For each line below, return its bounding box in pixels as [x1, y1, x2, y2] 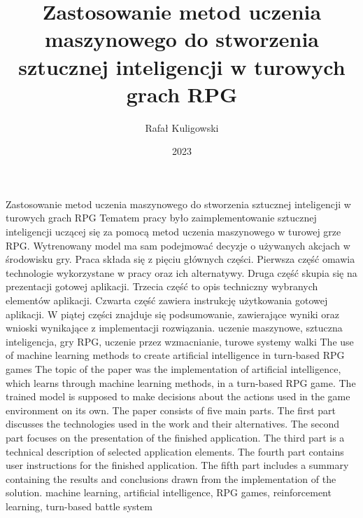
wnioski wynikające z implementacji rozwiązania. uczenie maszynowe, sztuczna [6, 320, 343, 335]
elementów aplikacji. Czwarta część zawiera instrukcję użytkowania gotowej [6, 293, 328, 308]
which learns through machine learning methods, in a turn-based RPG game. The [6, 375, 356, 390]
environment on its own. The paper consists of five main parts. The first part [6, 402, 336, 417]
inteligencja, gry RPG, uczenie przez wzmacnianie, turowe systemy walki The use [6, 334, 354, 348]
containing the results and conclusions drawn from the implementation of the [6, 471, 336, 486]
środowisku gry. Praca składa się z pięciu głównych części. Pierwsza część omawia [6, 252, 355, 266]
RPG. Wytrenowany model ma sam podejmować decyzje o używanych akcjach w [6, 238, 350, 252]
